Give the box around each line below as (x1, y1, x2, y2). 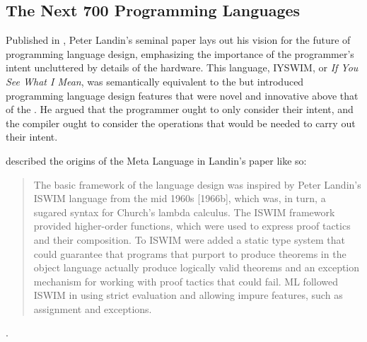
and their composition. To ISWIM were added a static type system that (33, 232, 345, 247)
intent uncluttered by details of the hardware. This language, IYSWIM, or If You (6, 60, 359, 75)
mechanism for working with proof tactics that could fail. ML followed (33, 273, 339, 288)
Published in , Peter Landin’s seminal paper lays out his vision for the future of (6, 33, 351, 47)
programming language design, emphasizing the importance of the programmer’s (6, 46, 354, 61)
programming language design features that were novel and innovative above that (6, 88, 359, 102)
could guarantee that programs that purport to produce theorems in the (33, 246, 346, 261)
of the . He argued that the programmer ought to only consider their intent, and (6, 102, 354, 117)
